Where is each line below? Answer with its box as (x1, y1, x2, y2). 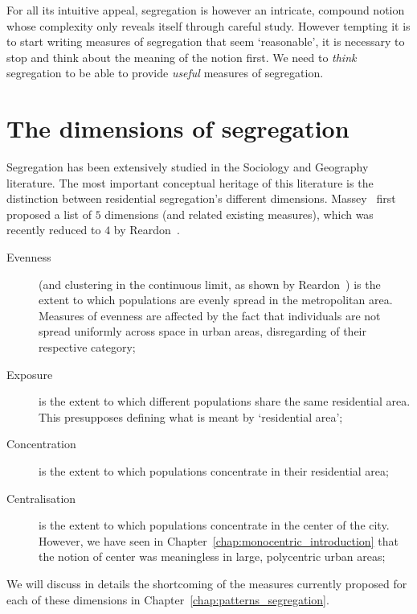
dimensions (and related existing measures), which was (104, 205, 374, 222)
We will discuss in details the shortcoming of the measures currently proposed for (6, 575, 407, 591)
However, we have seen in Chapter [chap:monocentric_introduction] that (39, 532, 399, 549)
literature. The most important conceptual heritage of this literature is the (6, 174, 374, 191)
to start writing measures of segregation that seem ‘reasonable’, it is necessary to (6, 33, 405, 50)
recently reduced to (6, 221, 101, 238)
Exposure (6, 365, 53, 382)
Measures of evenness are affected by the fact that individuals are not (39, 307, 381, 323)
